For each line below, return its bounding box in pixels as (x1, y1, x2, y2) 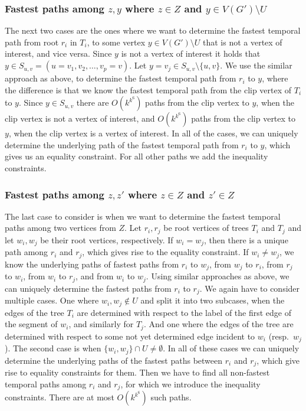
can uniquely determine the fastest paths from (5, 282, 172, 294)
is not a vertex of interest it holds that (121, 47, 261, 60)
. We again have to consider (199, 282, 300, 294)
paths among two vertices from (5, 221, 116, 234)
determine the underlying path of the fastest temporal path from (5, 138, 239, 151)
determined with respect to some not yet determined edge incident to (5, 330, 255, 342)
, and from (75, 270, 114, 282)
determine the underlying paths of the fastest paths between (5, 354, 223, 366)
